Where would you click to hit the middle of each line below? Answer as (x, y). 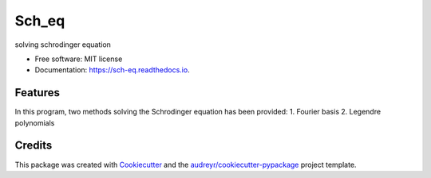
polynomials (35, 122)
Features (37, 93)
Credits (34, 146)
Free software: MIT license (79, 59)
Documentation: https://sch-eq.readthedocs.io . (113, 70)
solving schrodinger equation (63, 44)
